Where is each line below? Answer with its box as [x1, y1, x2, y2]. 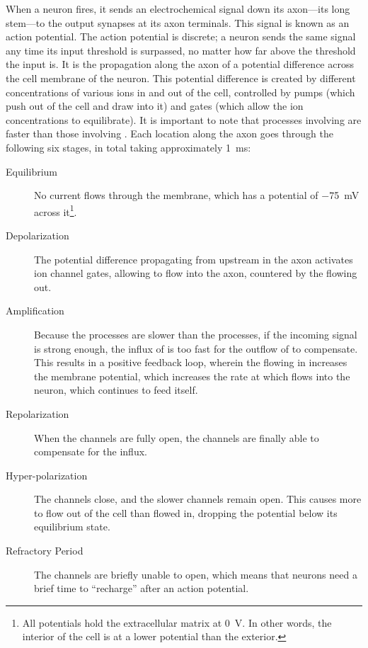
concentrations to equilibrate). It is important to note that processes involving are [6, 112, 362, 127]
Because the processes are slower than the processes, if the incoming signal [34, 326, 357, 341]
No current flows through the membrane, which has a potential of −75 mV [34, 188, 360, 203]
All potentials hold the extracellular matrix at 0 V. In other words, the [22, 615, 332, 630]
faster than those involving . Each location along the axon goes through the [6, 126, 333, 141]
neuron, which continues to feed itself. [34, 382, 198, 397]
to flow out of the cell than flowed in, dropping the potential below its [34, 505, 338, 520]
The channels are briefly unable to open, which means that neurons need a [34, 567, 357, 581]
